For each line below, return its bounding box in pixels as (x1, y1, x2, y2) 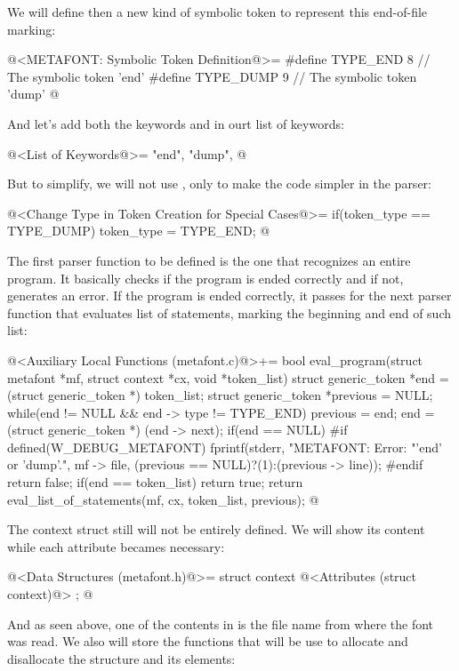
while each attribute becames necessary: (7, 537, 225, 555)
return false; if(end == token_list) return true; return (7, 473, 303, 491)
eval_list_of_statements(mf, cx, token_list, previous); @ (7, 490, 319, 508)
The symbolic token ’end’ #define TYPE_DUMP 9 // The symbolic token (7, 67, 417, 85)
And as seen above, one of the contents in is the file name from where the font (7, 614, 434, 633)
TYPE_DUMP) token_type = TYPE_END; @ (7, 221, 270, 240)
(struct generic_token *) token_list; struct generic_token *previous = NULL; (7, 386, 433, 404)
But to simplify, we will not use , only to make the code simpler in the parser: (7, 174, 431, 193)
